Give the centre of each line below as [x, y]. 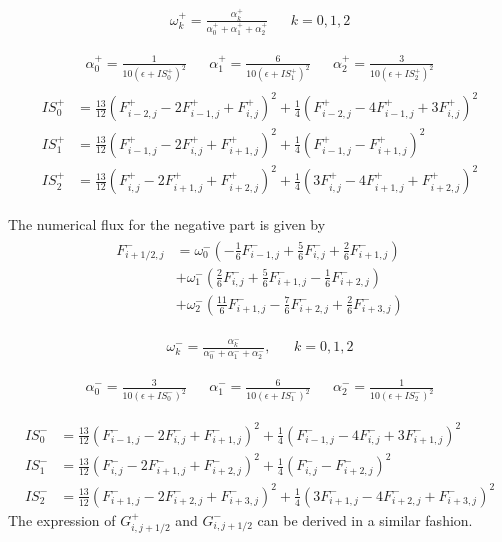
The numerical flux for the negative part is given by [167, 224]
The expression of [62, 519]
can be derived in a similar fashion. [365, 519]
